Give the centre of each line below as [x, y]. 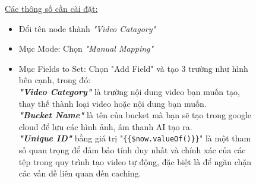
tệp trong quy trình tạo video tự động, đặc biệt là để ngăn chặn [135, 161]
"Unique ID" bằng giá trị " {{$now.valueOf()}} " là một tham [135, 138]
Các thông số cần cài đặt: [51, 8]
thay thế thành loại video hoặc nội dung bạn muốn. [113, 103]
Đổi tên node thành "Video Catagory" [87, 28]
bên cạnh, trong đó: [55, 80]
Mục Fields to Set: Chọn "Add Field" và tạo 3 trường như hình [133, 68]
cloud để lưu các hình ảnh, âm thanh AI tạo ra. [105, 126]
